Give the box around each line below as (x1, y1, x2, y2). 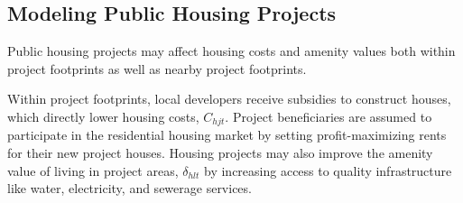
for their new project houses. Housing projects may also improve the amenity (7, 143, 433, 162)
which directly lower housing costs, (7, 106, 199, 125)
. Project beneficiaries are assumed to (225, 106, 432, 125)
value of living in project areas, (7, 161, 179, 180)
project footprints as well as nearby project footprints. (7, 59, 307, 78)
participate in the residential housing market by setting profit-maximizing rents (7, 125, 447, 144)
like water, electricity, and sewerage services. (7, 179, 252, 198)
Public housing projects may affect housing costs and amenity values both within (7, 42, 456, 60)
